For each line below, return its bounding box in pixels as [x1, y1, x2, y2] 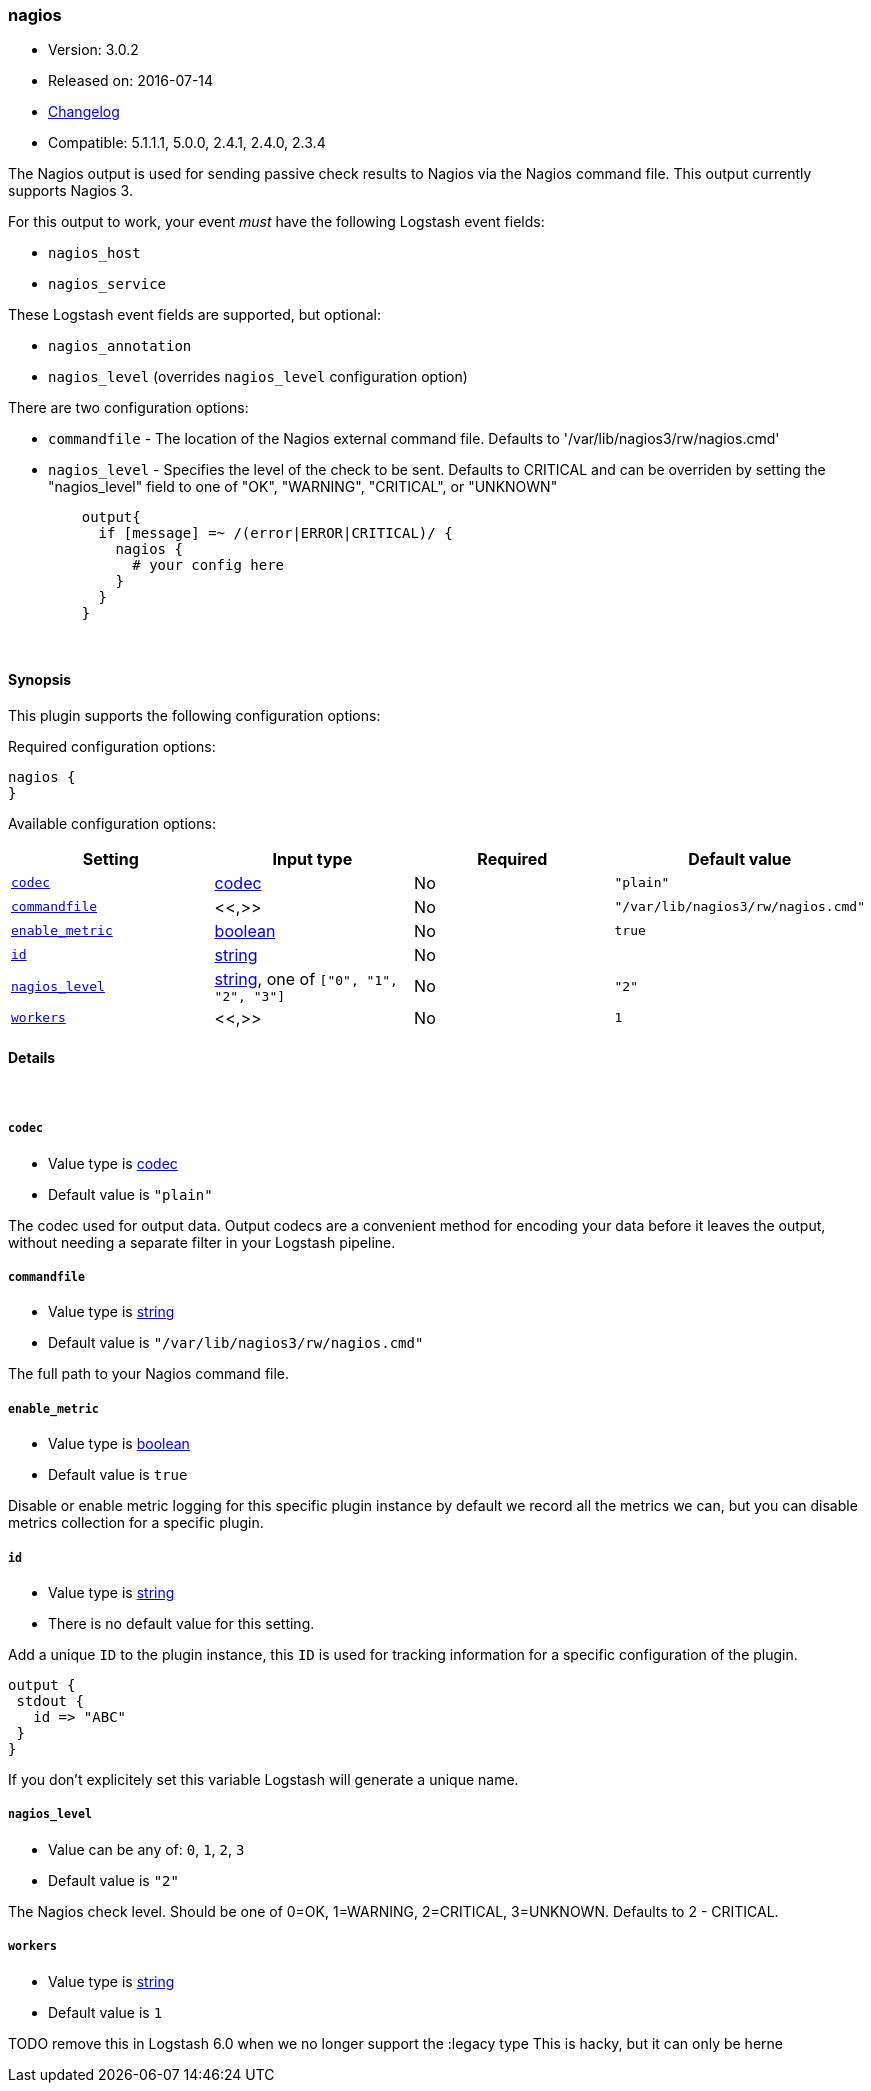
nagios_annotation [48, 338, 192, 355]
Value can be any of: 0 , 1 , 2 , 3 [48, 1840, 245, 1858]
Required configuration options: [8, 737, 216, 755]
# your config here [132, 557, 285, 574]
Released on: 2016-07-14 [48, 72, 214, 90]
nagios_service [48, 276, 167, 293]
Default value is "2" [48, 1871, 179, 1889]
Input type [272, 848, 353, 869]
